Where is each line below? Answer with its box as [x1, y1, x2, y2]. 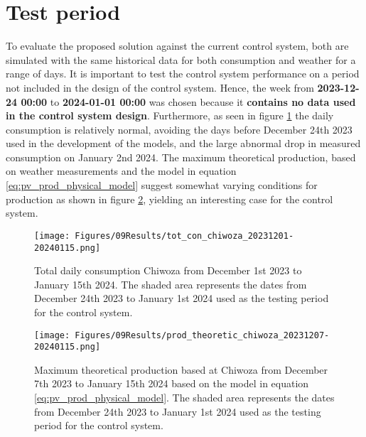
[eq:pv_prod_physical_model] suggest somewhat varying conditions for [6, 178, 318, 193]
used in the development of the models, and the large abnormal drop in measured [6, 136, 361, 151]
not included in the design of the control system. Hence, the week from [6, 80, 314, 95]
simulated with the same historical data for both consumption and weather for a [6, 52, 356, 67]
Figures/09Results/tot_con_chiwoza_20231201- [75, 230, 294, 241]
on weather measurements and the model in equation [6, 163, 237, 178]
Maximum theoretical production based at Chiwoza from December [34, 362, 328, 377]
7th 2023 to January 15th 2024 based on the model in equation [34, 376, 309, 391]
